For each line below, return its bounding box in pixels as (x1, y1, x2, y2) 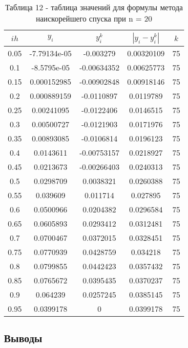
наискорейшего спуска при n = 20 (36, 13, 152, 24)
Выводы (4, 330, 42, 346)
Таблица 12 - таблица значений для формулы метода (5, 1, 183, 13)
